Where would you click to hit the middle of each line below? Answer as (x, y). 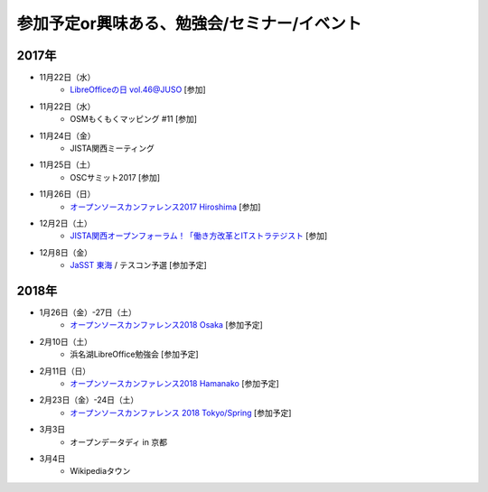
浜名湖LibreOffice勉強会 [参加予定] (134, 354)
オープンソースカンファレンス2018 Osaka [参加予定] (167, 325)
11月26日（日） (67, 194)
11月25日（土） (67, 165)
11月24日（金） (67, 135)
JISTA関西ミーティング (113, 148)
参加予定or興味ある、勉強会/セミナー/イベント (189, 23)
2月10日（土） (66, 341)
